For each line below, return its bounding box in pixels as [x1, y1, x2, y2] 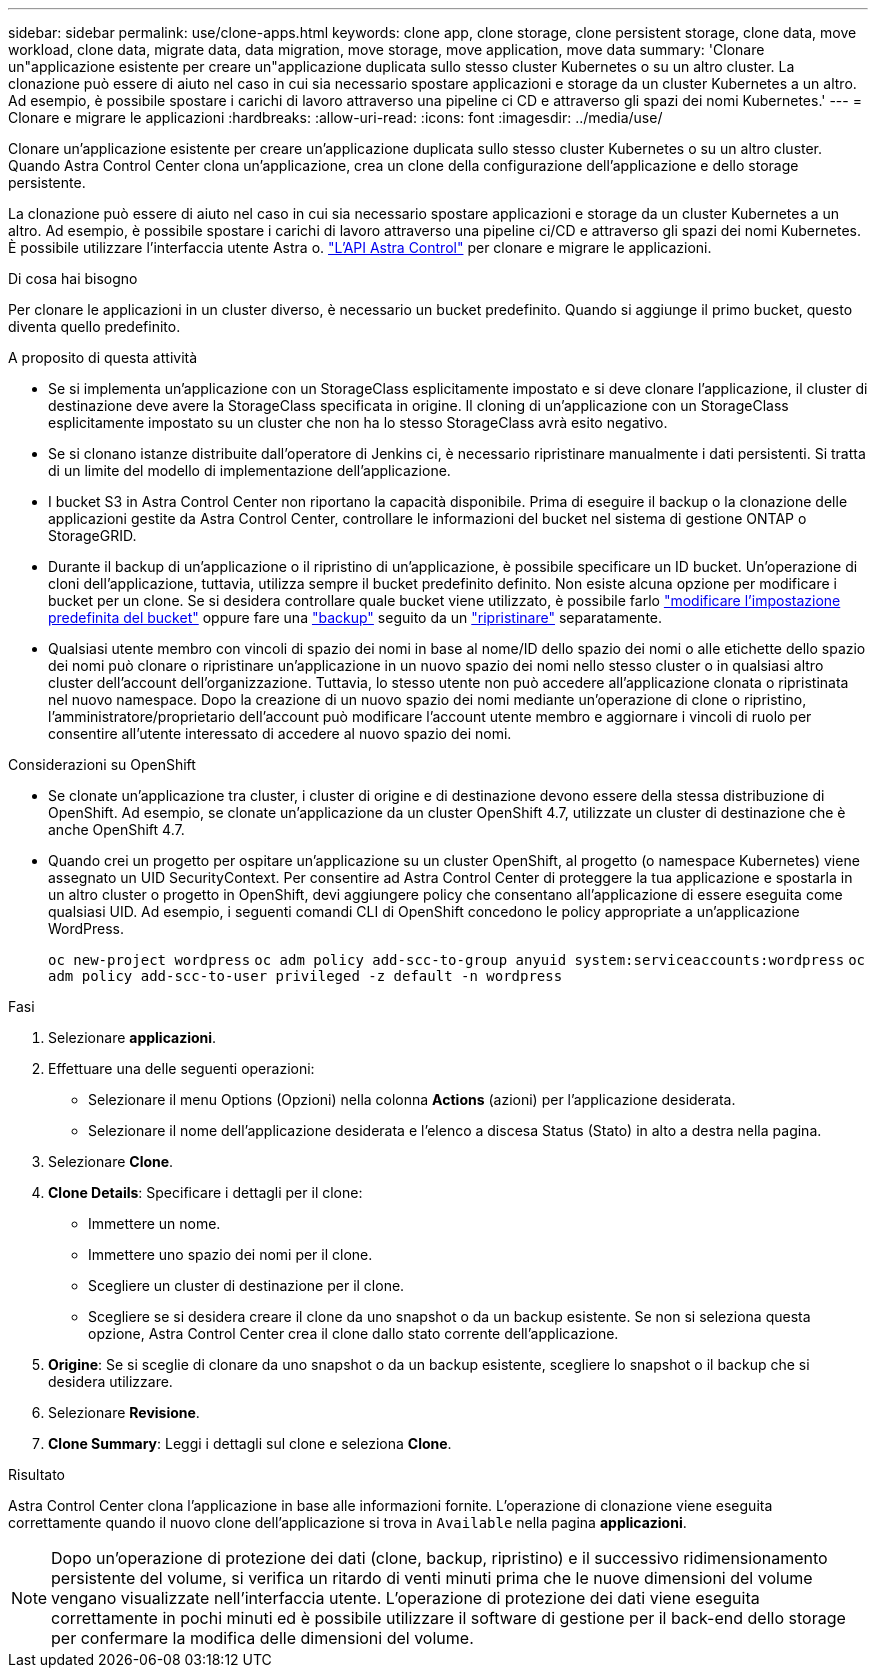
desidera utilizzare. [48, 1373, 173, 1390]
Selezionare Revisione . [48, 1404, 200, 1421]
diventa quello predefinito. [8, 318, 181, 335]
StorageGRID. [48, 527, 137, 544]
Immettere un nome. [88, 1215, 221, 1232]
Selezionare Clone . [48, 1153, 174, 1170]
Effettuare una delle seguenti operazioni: [48, 1060, 315, 1077]
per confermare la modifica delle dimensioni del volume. [51, 1628, 474, 1648]
